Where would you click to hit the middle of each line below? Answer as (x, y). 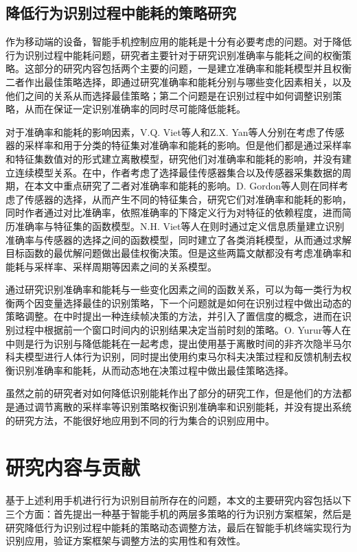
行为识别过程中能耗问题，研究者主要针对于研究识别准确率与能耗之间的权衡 (174, 55)
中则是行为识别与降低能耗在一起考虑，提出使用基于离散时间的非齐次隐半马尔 (178, 343)
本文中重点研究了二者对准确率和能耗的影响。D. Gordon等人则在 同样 (186, 186)
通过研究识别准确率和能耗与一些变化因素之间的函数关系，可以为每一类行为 (174, 289)
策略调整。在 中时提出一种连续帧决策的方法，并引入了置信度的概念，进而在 (174, 316)
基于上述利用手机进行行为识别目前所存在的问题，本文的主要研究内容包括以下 (178, 500)
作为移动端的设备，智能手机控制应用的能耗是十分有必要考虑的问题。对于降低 (178, 42)
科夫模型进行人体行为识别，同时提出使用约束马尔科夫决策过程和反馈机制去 (174, 357)
